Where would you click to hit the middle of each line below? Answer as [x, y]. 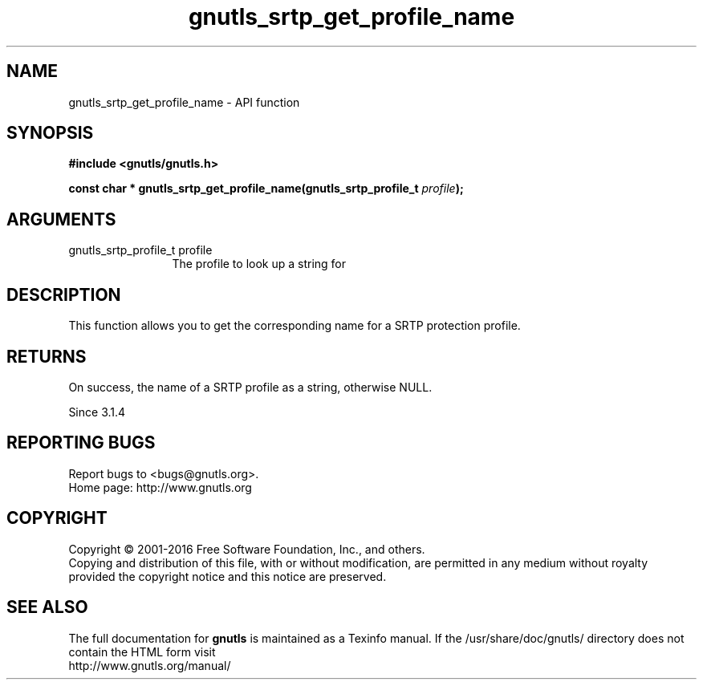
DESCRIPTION [64, 294]
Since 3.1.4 [97, 412]
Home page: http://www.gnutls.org [160, 487]
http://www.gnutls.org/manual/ [150, 665]
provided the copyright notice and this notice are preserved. [228, 576]
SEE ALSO [47, 607]
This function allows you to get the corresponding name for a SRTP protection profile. [295, 326]
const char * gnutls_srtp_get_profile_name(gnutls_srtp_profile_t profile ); [266, 189]
